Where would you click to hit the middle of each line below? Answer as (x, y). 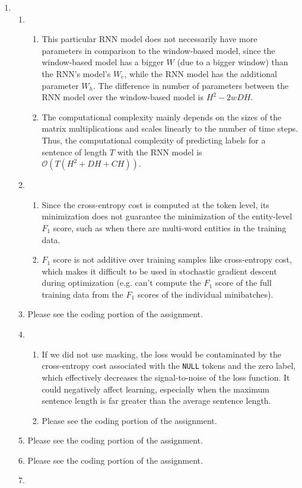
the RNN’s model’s (76, 73)
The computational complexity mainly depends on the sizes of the (162, 117)
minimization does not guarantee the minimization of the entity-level (167, 216)
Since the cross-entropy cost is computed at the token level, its (155, 204)
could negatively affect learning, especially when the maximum (155, 389)
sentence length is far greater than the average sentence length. (156, 401)
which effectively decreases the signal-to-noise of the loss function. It (166, 377)
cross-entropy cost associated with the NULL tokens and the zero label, (169, 366)
